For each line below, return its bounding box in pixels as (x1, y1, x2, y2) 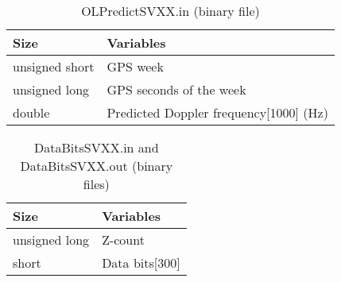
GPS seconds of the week (107, 80, 246, 99)
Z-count (102, 230, 145, 249)
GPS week (107, 57, 164, 75)
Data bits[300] (102, 253, 180, 272)
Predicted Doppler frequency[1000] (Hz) (107, 103, 328, 122)
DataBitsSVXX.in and (34, 138, 159, 156)
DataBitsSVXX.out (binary (20, 156, 173, 175)
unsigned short (13, 57, 95, 75)
